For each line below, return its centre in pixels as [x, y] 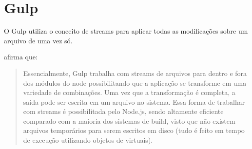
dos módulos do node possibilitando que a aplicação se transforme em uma [135, 83]
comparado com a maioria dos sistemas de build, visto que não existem [129, 121]
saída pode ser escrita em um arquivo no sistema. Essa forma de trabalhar [134, 102]
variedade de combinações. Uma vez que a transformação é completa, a [129, 92]
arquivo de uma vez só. [38, 40]
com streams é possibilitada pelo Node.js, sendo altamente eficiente [123, 111]
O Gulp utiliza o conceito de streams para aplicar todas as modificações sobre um [126, 31]
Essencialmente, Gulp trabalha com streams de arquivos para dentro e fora [135, 73]
